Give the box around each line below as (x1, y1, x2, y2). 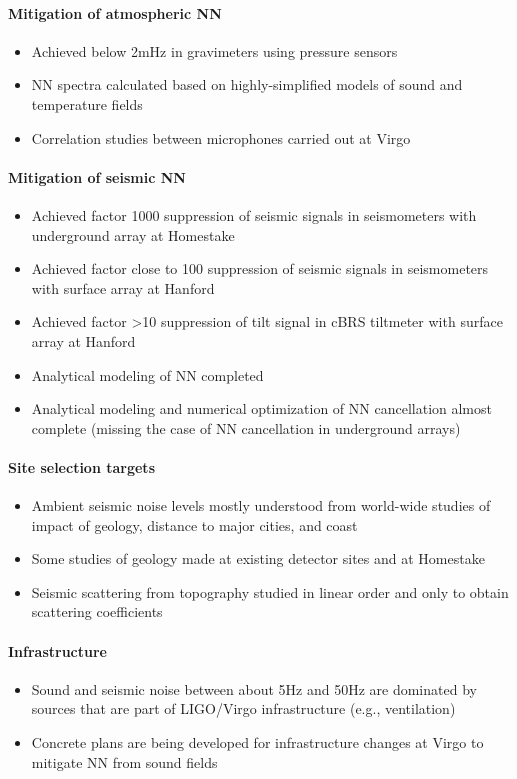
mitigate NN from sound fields (31, 751, 218, 772)
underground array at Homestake (31, 224, 235, 245)
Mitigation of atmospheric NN (8, 2, 222, 23)
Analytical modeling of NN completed (31, 364, 264, 385)
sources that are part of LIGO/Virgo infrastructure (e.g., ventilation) (31, 698, 456, 719)
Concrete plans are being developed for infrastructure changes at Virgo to (31, 732, 484, 753)
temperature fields (31, 93, 143, 114)
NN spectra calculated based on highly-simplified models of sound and (31, 74, 463, 95)
